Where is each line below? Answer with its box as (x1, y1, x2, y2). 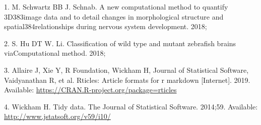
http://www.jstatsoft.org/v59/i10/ (4, 111, 111, 121)
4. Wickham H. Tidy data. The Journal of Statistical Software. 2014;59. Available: (4, 101, 258, 111)
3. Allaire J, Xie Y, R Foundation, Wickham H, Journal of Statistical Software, (4, 64, 249, 75)
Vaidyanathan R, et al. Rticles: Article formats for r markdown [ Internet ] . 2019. (4, 74, 250, 85)
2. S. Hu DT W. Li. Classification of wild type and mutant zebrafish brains (4, 38, 236, 48)
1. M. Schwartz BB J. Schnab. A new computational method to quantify (4, 2, 228, 12)
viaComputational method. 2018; (4, 48, 106, 58)
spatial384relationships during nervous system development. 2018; (4, 21, 207, 32)
